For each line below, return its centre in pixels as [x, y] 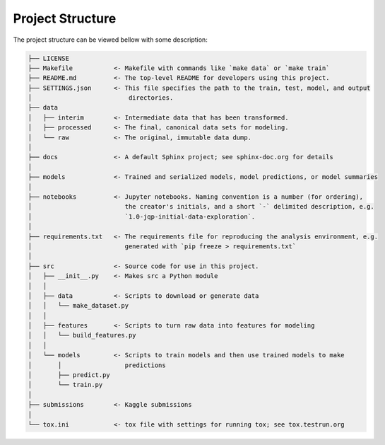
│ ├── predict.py [69, 375]
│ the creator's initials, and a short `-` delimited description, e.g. [201, 207]
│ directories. [101, 98]
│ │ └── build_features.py [82, 335]
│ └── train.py [65, 385]
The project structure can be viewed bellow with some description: [110, 40]
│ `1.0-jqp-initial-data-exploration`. [142, 216]
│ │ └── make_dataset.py [78, 306]
